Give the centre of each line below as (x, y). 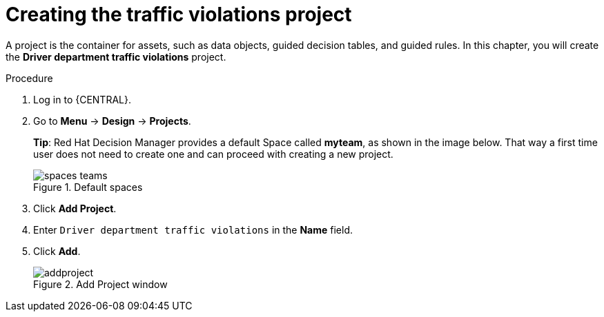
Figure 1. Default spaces (88, 187)
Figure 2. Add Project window (100, 284)
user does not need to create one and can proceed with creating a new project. (213, 154)
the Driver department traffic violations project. (116, 57)
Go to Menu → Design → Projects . (112, 121)
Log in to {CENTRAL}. (82, 99)
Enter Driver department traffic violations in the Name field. (193, 229)
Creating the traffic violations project (179, 14)
